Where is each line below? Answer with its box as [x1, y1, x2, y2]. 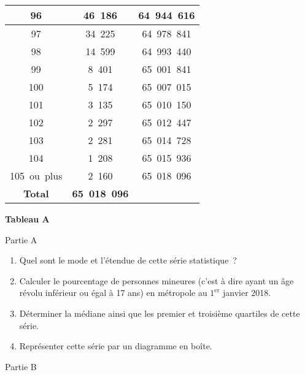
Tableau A [5, 213, 50, 225]
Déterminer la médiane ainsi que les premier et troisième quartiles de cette [19, 306, 300, 319]
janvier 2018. [223, 286, 271, 299]
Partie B [5, 360, 37, 373]
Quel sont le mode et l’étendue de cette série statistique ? [19, 254, 237, 267]
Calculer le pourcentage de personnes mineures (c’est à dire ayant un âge [19, 274, 294, 287]
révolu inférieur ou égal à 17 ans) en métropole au [19, 286, 207, 299]
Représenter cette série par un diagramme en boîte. [19, 339, 212, 352]
